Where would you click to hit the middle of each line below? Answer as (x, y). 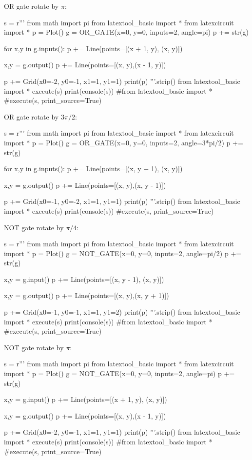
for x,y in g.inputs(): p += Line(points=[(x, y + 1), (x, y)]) (93, 169)
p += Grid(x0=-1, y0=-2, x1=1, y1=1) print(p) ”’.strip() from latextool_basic (122, 201)
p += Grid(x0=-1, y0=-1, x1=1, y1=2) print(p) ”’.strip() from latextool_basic (122, 312)
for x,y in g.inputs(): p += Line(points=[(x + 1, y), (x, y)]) (93, 48)
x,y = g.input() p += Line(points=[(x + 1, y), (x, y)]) (86, 399)
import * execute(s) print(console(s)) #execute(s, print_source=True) (109, 210)
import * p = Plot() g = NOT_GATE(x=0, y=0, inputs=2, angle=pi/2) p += (123, 253)
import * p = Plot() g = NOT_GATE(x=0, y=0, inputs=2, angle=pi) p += (119, 373)
